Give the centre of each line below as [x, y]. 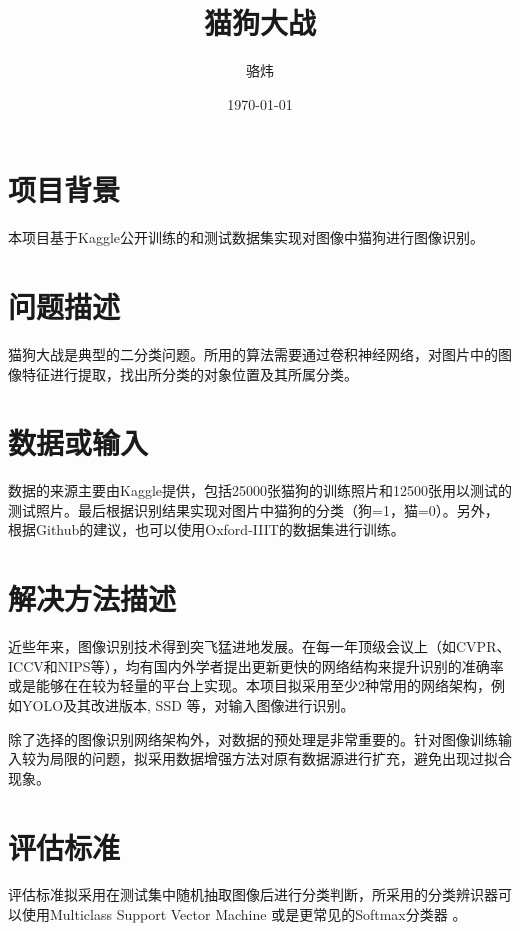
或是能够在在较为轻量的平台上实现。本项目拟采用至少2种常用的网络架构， [249, 685]
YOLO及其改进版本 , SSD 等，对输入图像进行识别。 [188, 704]
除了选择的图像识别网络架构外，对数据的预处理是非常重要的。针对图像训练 [253, 738]
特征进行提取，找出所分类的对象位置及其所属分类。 [189, 373]
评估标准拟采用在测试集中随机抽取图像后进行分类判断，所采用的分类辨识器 [253, 894]
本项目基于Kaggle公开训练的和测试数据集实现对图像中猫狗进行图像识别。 [246, 237]
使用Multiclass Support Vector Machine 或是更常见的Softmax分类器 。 [244, 914]
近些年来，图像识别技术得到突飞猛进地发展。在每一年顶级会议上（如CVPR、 [259, 646]
